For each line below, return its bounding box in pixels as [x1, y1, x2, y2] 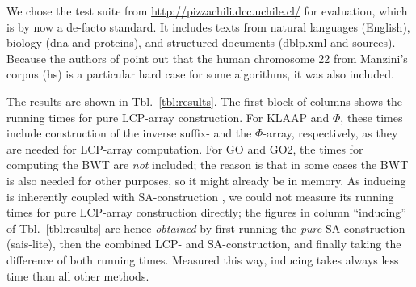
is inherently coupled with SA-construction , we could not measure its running [6, 188, 394, 205]
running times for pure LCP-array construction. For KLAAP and [6, 108, 330, 125]
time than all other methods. [6, 267, 149, 284]
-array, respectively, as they [263, 125, 398, 141]
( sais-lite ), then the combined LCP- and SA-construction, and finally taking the [6, 235, 401, 252]
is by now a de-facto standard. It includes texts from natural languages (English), [6, 18, 410, 35]
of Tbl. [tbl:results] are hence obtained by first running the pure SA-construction [6, 219, 405, 236]
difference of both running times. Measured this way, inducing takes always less [6, 251, 399, 268]
